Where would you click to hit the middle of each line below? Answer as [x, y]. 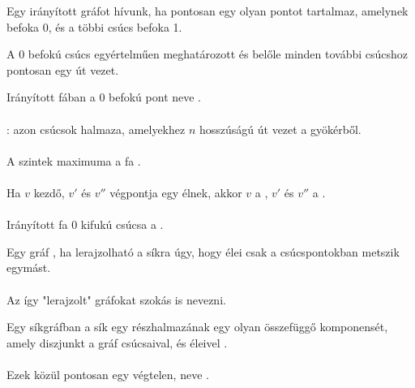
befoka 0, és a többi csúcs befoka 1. [94, 26]
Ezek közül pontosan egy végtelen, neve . [108, 374]
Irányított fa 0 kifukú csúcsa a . [85, 224]
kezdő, [49, 192]
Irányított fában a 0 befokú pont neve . [104, 97]
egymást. [29, 267]
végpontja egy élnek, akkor [176, 192]
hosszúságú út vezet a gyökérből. [280, 129]
